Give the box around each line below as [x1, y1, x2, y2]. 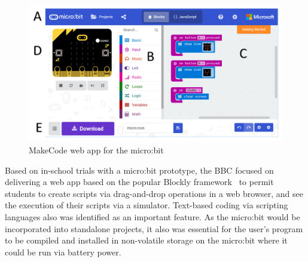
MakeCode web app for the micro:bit [29, 143, 164, 156]
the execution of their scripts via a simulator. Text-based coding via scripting [5, 199, 288, 211]
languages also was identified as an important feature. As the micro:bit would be [5, 210, 300, 223]
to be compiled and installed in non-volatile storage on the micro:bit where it [5, 234, 288, 246]
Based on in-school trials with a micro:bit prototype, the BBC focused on [5, 164, 274, 176]
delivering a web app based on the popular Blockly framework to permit [5, 175, 274, 188]
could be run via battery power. [5, 245, 121, 258]
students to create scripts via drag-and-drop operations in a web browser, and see [5, 187, 303, 199]
